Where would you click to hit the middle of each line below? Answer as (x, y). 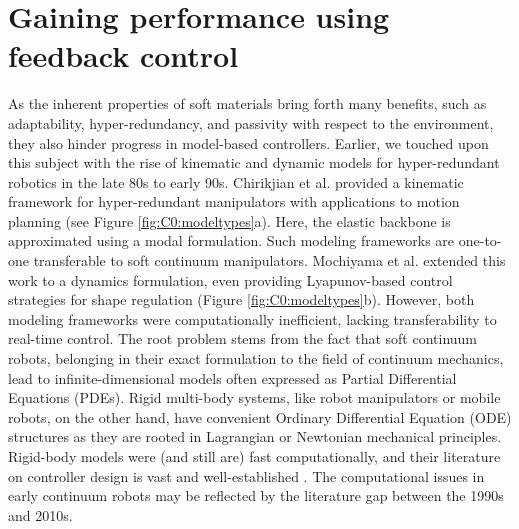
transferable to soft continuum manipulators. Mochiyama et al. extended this (269, 260)
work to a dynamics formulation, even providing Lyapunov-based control (230, 279)
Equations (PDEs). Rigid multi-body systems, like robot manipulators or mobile (254, 397)
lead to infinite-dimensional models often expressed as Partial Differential (232, 377)
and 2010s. (40, 514)
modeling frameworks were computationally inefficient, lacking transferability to (252, 318)
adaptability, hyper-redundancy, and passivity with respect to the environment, (251, 122)
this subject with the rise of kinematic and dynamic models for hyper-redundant (254, 162)
